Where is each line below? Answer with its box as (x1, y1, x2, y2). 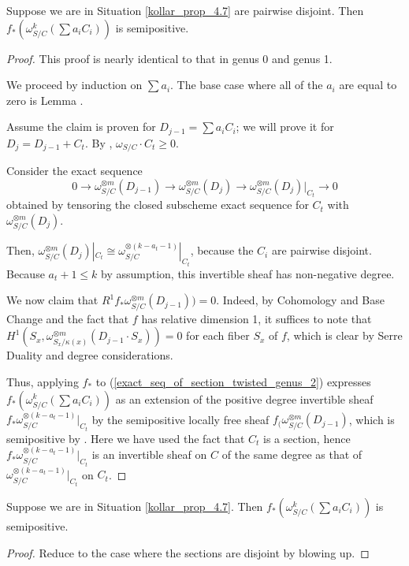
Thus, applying (6, 373, 79, 389)
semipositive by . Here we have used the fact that (6, 430, 245, 446)
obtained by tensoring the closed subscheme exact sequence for (6, 196, 309, 213)
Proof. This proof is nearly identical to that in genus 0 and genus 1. (6, 50, 333, 66)
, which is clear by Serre (286, 327, 403, 344)
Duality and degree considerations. (6, 347, 173, 363)
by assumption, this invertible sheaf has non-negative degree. (101, 265, 395, 281)
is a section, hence (263, 430, 351, 446)
